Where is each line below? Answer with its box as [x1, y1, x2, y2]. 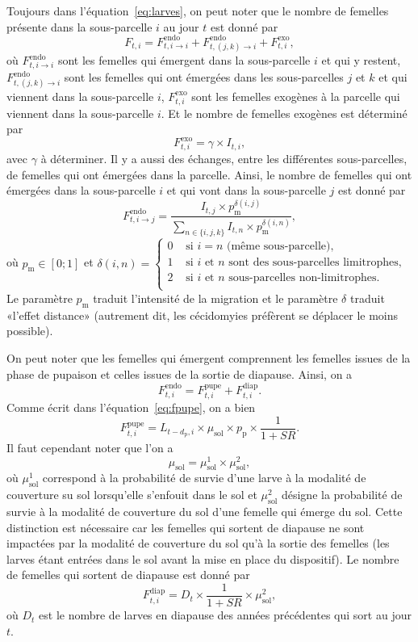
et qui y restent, [321, 52, 401, 69]
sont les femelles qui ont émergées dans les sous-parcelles [64, 69, 344, 86]
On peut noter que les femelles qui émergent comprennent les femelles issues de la [6, 349, 411, 366]
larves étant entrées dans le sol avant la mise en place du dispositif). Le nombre [6, 550, 399, 567]
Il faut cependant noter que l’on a [6, 438, 173, 455]
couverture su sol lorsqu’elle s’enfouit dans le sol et [6, 486, 257, 503]
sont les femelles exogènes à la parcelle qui [191, 87, 400, 104]
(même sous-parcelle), [226, 240, 334, 252]
